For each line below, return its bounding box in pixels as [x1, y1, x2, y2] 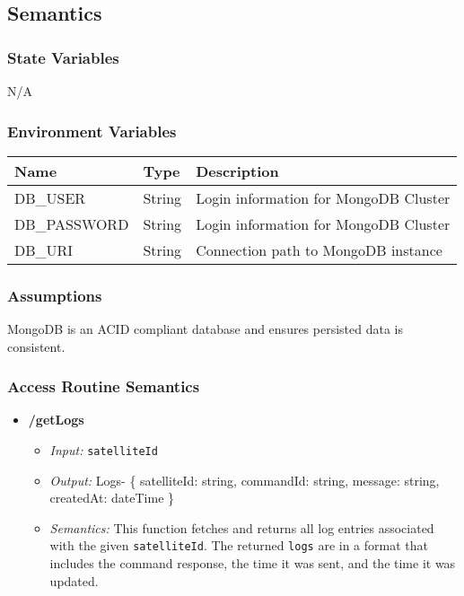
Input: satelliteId [49, 441, 158, 460]
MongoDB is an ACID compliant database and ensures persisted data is [7, 320, 404, 338]
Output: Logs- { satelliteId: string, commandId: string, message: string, [49, 470, 440, 489]
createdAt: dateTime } [49, 488, 175, 507]
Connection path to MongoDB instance [196, 239, 442, 260]
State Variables [7, 46, 119, 68]
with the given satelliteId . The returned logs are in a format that [49, 536, 428, 555]
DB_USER [14, 187, 86, 208]
